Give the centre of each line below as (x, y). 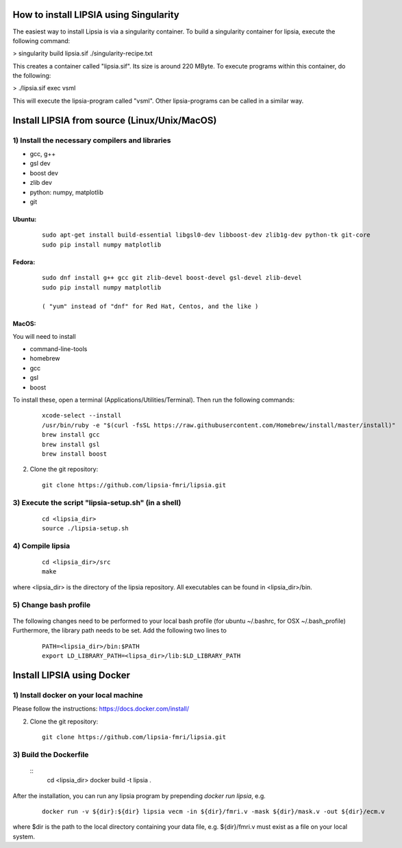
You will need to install (44, 336)
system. (24, 836)
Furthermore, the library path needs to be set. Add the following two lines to (120, 630)
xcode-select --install (82, 415)
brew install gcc (71, 435)
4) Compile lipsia (41, 545)
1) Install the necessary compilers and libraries (92, 140)
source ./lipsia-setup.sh (86, 528)
